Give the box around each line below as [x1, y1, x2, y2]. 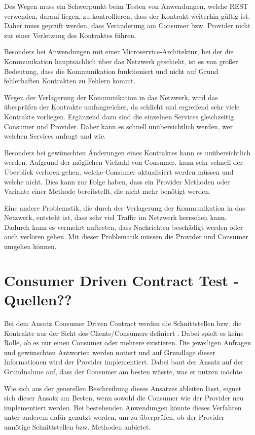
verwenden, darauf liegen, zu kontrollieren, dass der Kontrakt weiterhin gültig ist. [4, 10, 250, 21]
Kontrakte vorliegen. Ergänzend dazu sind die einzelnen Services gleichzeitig [4, 111, 234, 121]
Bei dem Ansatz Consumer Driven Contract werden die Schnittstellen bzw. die [4, 318, 242, 328]
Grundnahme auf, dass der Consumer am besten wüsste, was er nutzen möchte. [4, 366, 244, 376]
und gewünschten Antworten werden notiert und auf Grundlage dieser [4, 347, 216, 357]
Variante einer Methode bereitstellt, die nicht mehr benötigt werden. [4, 186, 211, 196]
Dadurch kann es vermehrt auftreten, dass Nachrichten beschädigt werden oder [4, 221, 243, 232]
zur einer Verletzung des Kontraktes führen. [4, 30, 136, 40]
